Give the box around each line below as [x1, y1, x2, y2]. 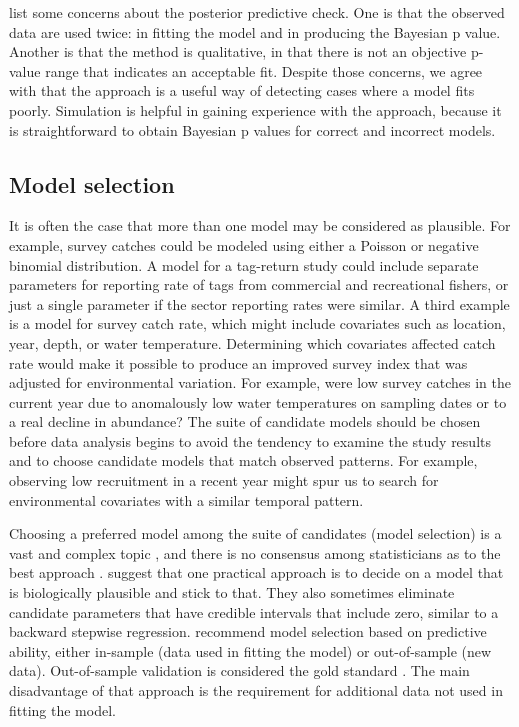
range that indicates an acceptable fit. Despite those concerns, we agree [45, 60, 483, 81]
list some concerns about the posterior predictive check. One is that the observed [9, 2, 505, 22]
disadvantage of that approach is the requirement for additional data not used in [9, 680, 503, 701]
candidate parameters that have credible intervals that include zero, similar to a [9, 601, 499, 622]
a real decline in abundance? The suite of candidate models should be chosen [9, 411, 481, 432]
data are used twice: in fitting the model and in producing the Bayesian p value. [9, 21, 501, 42]
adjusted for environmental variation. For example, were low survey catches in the [9, 372, 511, 393]
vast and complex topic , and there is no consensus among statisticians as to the [9, 542, 501, 563]
